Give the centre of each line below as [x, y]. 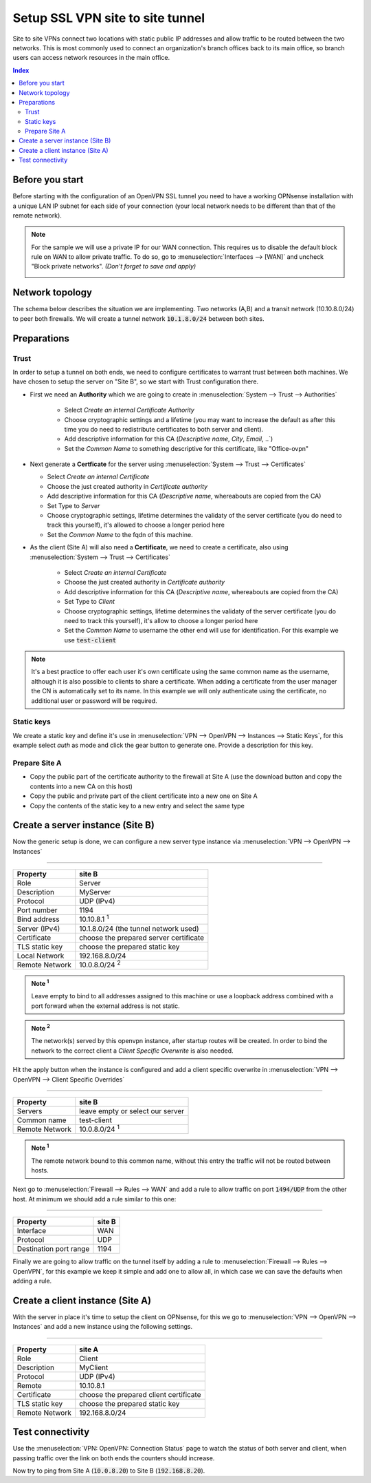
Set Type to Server [74, 505]
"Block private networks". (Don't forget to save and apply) [114, 266]
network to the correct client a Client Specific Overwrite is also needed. [132, 1051]
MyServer [95, 892]
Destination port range [53, 1249]
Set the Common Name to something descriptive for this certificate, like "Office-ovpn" [187, 448]
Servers [30, 1111]
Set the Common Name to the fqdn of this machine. [120, 534]
